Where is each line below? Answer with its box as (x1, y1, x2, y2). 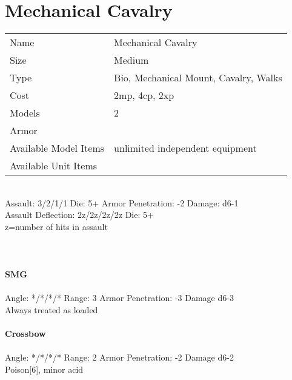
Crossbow (5, 327, 46, 340)
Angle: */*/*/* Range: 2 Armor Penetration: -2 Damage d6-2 (5, 351, 234, 364)
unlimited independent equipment (114, 141, 257, 155)
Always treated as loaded (5, 304, 98, 316)
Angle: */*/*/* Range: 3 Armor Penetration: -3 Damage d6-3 (5, 291, 234, 304)
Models (10, 106, 40, 120)
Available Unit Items (10, 158, 98, 173)
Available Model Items (10, 141, 105, 155)
